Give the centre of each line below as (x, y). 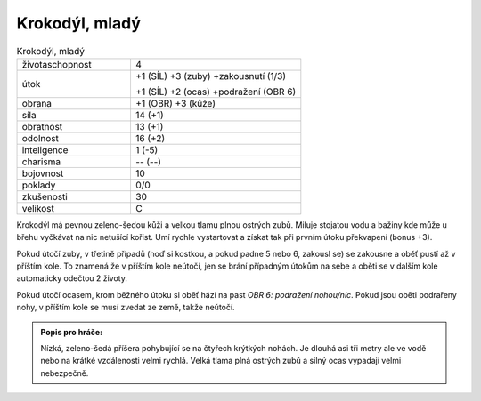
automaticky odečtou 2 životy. (72, 278)
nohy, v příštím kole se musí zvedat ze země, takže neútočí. (126, 308)
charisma (41, 162)
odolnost (41, 138)
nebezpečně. (65, 373)
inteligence (45, 149)
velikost (38, 208)
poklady (39, 185)
